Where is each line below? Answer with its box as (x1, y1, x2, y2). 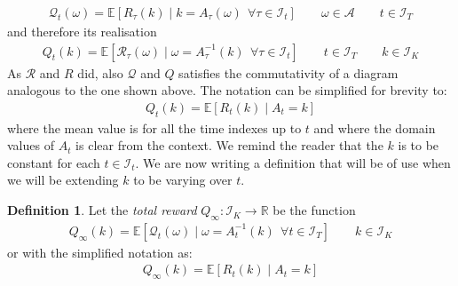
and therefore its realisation (7, 22, 157, 41)
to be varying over (133, 171, 233, 189)
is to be (398, 136, 439, 155)
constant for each (7, 153, 100, 171)
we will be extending (7, 171, 119, 189)
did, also (77, 63, 123, 82)
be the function (272, 201, 356, 219)
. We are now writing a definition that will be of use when (135, 153, 451, 171)
